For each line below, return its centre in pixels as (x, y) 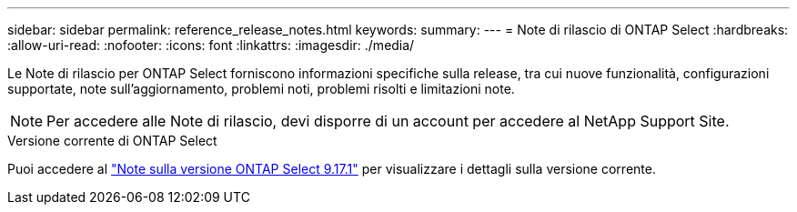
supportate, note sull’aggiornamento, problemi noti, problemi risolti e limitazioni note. (261, 89)
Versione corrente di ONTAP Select (112, 141)
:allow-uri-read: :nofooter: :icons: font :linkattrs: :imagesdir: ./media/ (211, 45)
